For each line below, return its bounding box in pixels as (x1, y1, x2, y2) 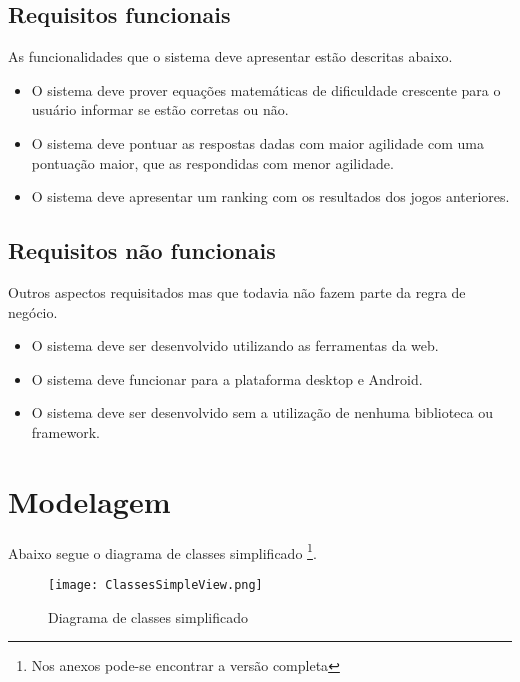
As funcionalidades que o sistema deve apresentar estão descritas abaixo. (8, 46, 453, 67)
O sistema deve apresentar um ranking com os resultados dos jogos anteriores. (31, 186, 510, 207)
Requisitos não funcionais (8, 235, 276, 266)
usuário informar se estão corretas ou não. (31, 99, 289, 120)
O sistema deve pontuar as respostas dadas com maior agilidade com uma (31, 132, 484, 153)
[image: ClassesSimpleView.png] (48, 577, 263, 592)
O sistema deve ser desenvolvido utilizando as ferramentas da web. (31, 335, 439, 356)
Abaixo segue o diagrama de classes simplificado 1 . (8, 539, 317, 563)
